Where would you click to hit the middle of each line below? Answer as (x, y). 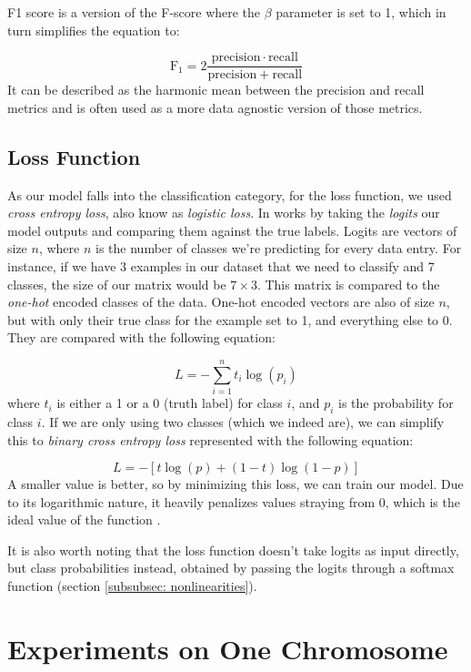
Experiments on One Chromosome (228, 648)
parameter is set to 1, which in (361, 12)
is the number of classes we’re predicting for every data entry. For (279, 248)
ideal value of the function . (84, 519)
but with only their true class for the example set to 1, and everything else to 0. (230, 319)
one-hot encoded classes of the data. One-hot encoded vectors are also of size (221, 302)
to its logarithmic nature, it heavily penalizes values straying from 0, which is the (234, 501)
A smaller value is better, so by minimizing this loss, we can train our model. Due (235, 484)
